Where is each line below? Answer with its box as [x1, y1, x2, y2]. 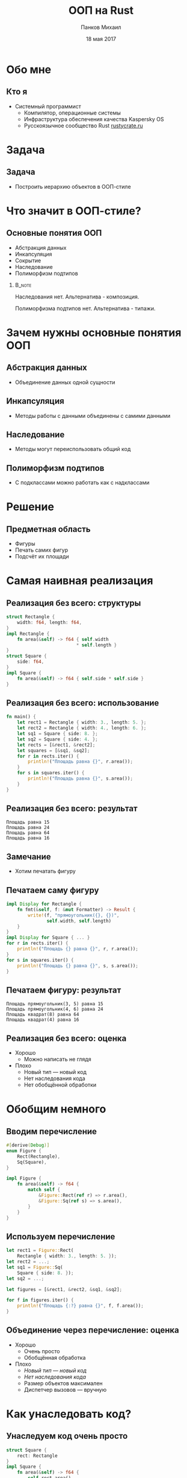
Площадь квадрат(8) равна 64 [6, 1011, 79, 1018]
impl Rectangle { [6, 631, 50, 637]
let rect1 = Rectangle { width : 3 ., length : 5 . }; [17, 719, 147, 725]
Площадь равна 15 [6, 820, 50, 826]
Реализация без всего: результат [6, 803, 138, 814]
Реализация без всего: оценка [6, 1033, 127, 1043]
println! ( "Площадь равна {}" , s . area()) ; [28, 775, 133, 782]
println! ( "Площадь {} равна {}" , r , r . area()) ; [17, 946, 138, 952]
